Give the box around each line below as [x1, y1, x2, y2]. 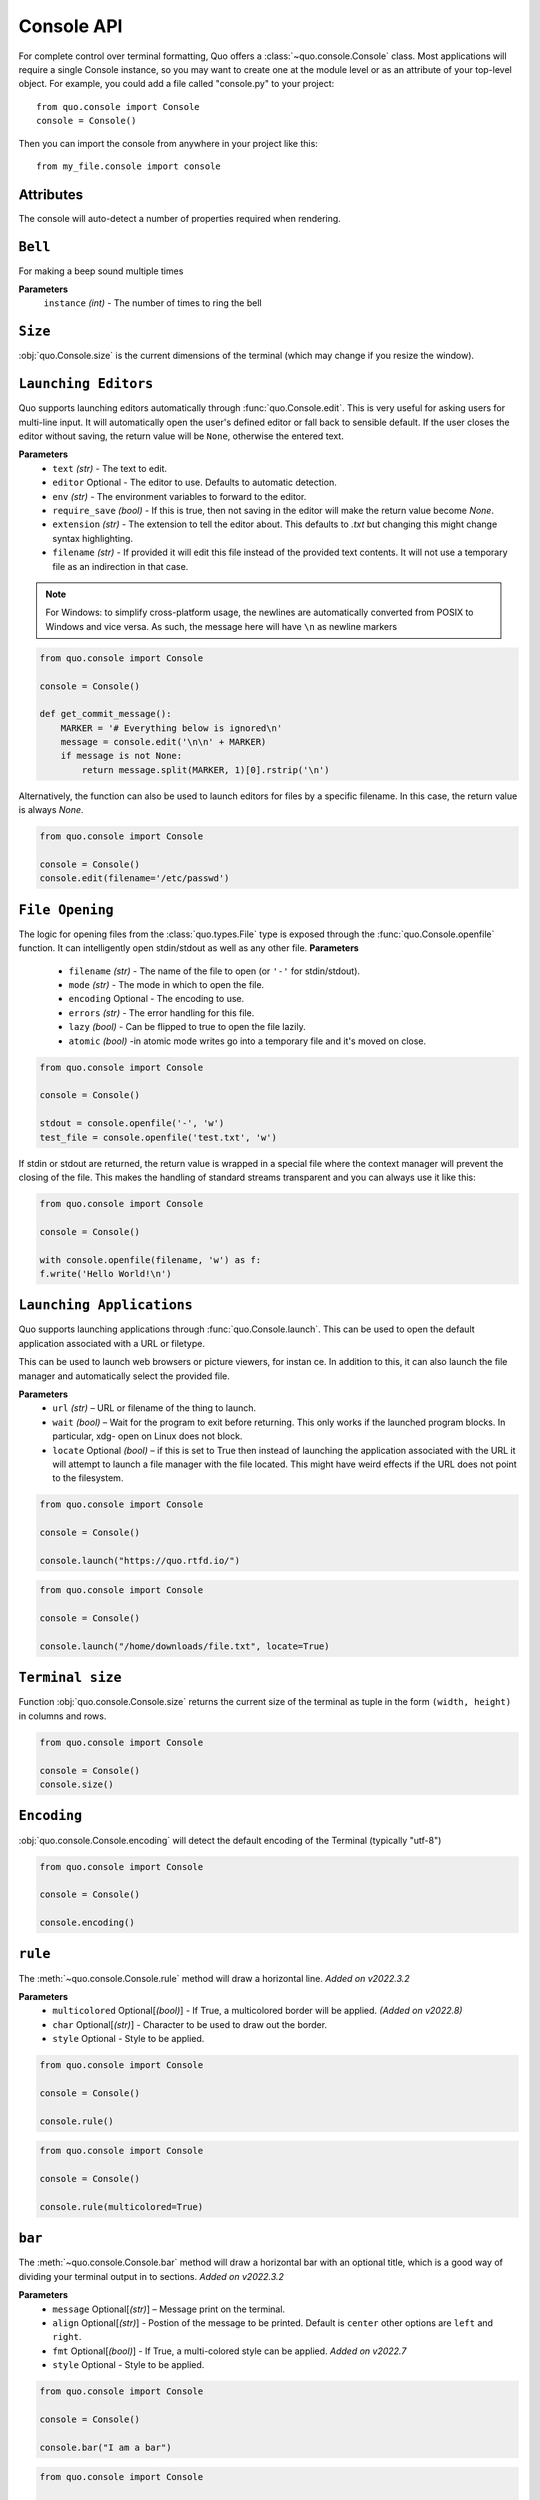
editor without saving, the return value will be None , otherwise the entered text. [18, 430, 344, 442]
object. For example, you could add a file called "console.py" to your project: [18, 78, 335, 90]
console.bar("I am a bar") [39, 2441, 172, 2453]
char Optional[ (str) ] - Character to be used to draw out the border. [52, 2018, 328, 2030]
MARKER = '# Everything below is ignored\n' [60, 722, 283, 734]
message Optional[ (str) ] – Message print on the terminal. [52, 2303, 285, 2315]
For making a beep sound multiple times [18, 265, 184, 277]
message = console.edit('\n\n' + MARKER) [60, 736, 267, 748]
